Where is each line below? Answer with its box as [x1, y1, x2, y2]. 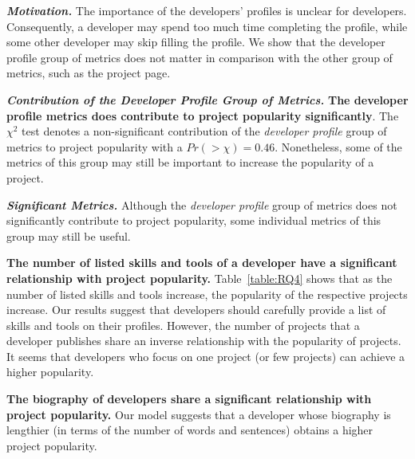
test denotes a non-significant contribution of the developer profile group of [22, 123, 387, 139]
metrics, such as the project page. [6, 65, 171, 81]
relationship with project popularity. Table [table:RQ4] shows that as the [6, 269, 393, 286]
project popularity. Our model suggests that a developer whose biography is [6, 406, 391, 422]
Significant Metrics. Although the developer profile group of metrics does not [6, 196, 397, 213]
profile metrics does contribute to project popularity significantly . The [6, 107, 399, 124]
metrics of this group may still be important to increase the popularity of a [6, 154, 374, 171]
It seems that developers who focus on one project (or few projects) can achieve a [6, 347, 405, 364]
